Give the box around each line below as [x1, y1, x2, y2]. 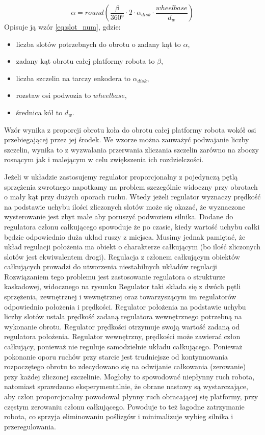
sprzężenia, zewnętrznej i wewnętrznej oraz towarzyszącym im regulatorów [4, 291, 236, 302]
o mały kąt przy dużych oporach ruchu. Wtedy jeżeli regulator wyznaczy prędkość [4, 191, 261, 202]
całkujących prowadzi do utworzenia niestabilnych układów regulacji [4, 261, 217, 272]
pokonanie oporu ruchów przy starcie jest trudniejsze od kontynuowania [4, 351, 228, 362]
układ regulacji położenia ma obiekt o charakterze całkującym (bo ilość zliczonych [4, 241, 261, 252]
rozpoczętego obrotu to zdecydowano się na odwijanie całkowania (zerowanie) [4, 361, 246, 372]
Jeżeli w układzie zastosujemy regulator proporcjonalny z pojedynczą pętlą [4, 171, 238, 182]
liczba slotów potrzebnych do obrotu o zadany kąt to [16, 38, 181, 49]
